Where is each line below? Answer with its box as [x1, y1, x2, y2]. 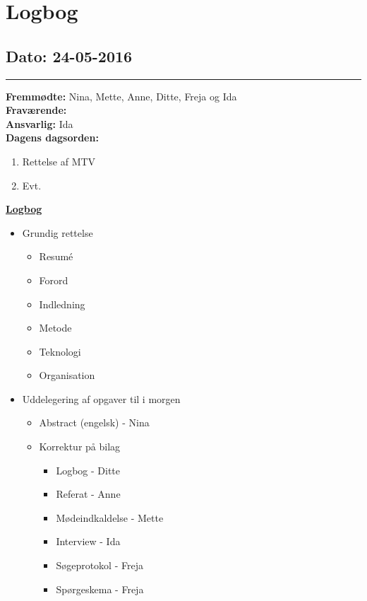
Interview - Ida [56, 534, 121, 549]
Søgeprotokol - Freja [56, 558, 143, 573]
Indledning [39, 296, 85, 311]
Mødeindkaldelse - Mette [56, 510, 164, 525]
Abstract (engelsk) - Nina [39, 415, 150, 430]
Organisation [39, 368, 95, 383]
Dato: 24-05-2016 [6, 45, 133, 66]
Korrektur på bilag [39, 439, 121, 454]
